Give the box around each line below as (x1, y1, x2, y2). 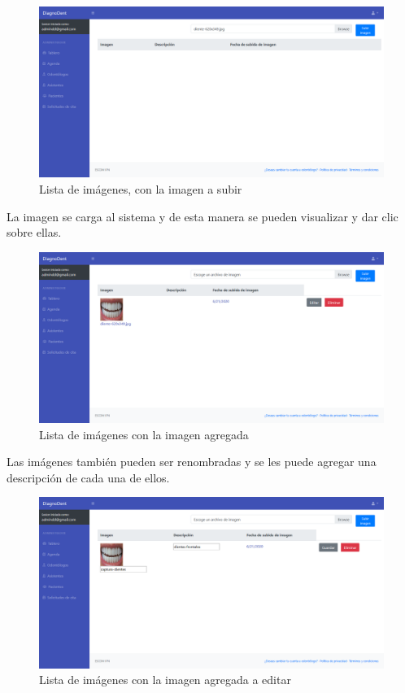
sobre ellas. (7, 224, 62, 241)
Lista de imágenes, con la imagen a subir (39, 180, 242, 197)
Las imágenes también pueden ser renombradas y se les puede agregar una (7, 453, 377, 470)
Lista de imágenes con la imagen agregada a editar (39, 671, 291, 688)
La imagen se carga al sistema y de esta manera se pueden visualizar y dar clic (7, 207, 398, 224)
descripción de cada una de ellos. (7, 469, 170, 486)
